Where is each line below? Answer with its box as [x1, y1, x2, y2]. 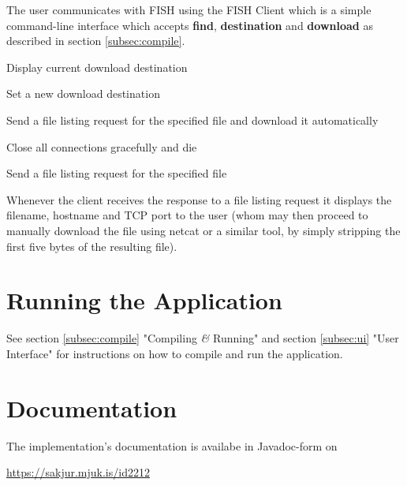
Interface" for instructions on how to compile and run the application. [6, 345, 343, 361]
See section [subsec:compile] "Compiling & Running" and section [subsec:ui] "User [6, 330, 399, 346]
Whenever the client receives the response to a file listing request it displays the [6, 191, 392, 207]
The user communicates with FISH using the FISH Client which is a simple [6, 2, 372, 17]
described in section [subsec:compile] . [6, 32, 185, 49]
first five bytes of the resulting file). [6, 237, 177, 254]
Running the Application [6, 284, 282, 316]
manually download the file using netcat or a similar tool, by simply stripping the [6, 222, 401, 238]
